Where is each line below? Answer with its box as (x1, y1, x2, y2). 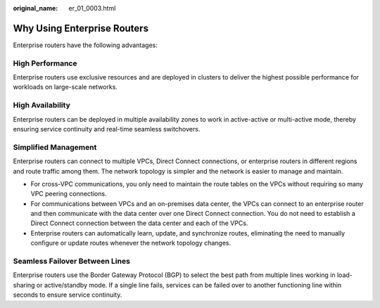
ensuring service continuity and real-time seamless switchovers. (13, 124, 201, 133)
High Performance (13, 58, 77, 68)
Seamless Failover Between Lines (13, 257, 130, 266)
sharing (13, 281, 35, 289)
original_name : (13, 4, 58, 12)
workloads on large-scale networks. (13, 83, 118, 91)
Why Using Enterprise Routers (13, 22, 149, 34)
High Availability (13, 101, 70, 110)
